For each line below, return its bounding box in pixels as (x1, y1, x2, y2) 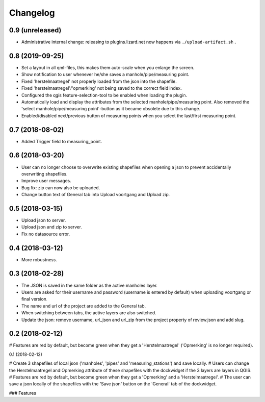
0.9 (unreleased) (9, 26, 61, 34)
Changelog (9, 7, 55, 18)
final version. (21, 296, 48, 302)
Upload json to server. (21, 217, 66, 223)
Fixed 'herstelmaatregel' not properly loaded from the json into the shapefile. (21, 78, 177, 84)
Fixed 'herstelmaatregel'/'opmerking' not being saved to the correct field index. (21, 85, 182, 91)
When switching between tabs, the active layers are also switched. (21, 310, 157, 316)
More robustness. (21, 256, 57, 262)
